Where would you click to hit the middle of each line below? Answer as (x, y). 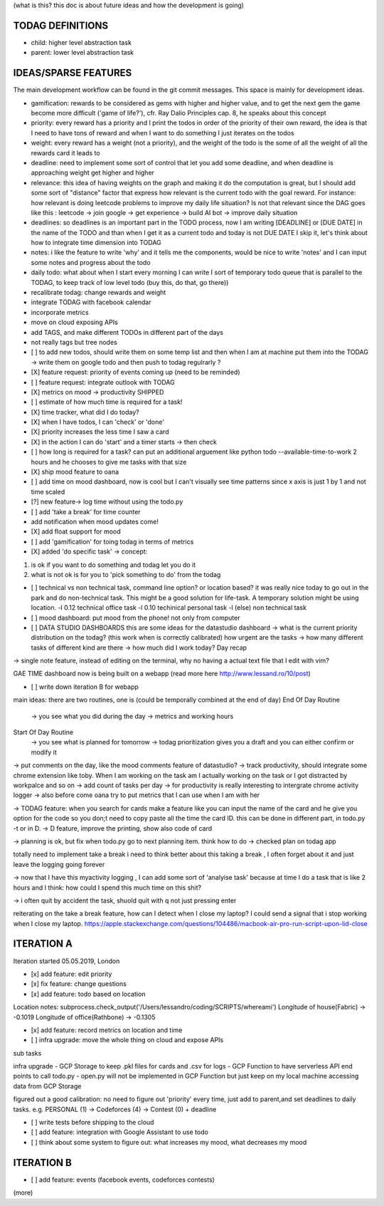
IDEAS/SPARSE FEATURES (73, 73)
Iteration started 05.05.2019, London (66, 961)
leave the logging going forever (59, 864)
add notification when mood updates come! (95, 521)
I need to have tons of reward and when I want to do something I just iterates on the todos (162, 132)
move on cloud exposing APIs (75, 322)
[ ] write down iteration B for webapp (85, 687)
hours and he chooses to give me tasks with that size (109, 462)
